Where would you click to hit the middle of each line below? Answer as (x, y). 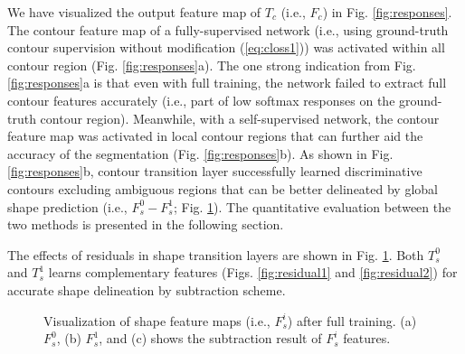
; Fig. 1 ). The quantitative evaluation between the (312, 206)
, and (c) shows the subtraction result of (210, 338)
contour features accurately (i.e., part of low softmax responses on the (201, 100)
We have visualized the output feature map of (134, 12)
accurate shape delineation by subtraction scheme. (147, 289)
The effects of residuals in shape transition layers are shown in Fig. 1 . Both (216, 254)
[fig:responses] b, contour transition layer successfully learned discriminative (215, 171)
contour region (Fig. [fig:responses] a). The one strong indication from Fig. (212, 65)
